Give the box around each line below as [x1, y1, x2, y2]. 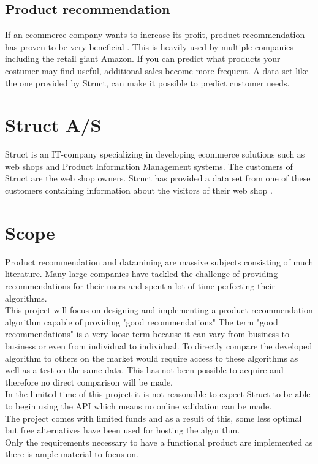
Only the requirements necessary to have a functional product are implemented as [5, 435, 313, 448]
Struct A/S [5, 112, 102, 137]
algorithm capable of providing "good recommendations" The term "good [5, 315, 278, 328]
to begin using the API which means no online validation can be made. [5, 399, 272, 412]
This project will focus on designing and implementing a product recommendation [5, 303, 313, 316]
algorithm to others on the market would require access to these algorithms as [5, 351, 298, 364]
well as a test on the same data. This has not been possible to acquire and [5, 363, 284, 376]
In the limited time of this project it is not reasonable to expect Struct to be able [5, 387, 311, 400]
